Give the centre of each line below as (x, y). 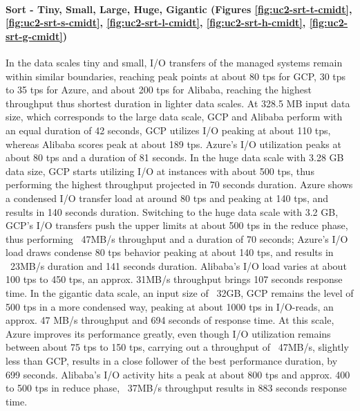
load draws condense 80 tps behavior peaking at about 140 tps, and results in (170, 252)
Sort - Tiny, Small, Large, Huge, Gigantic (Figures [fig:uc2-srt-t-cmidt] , (179, 9)
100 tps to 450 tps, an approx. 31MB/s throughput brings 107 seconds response (174, 279)
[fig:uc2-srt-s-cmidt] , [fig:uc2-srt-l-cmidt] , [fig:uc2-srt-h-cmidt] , (156, 22)
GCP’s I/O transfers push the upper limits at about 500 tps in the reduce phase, (177, 225)
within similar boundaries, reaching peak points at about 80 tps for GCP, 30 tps (176, 76)
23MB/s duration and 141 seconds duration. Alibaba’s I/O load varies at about (178, 265)
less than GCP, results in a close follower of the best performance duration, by (172, 361)
